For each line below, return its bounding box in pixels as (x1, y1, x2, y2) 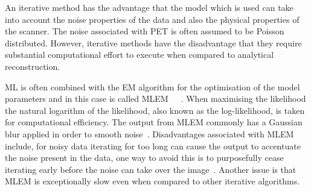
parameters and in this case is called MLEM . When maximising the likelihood (5, 92, 306, 105)
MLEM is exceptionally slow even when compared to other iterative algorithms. (5, 175, 300, 187)
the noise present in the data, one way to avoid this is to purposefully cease (5, 151, 284, 164)
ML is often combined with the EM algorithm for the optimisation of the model (5, 80, 300, 93)
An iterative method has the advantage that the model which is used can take (5, 1, 293, 13)
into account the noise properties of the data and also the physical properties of (5, 13, 300, 25)
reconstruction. (5, 60, 60, 72)
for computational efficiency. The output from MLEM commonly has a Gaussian (5, 116, 303, 128)
